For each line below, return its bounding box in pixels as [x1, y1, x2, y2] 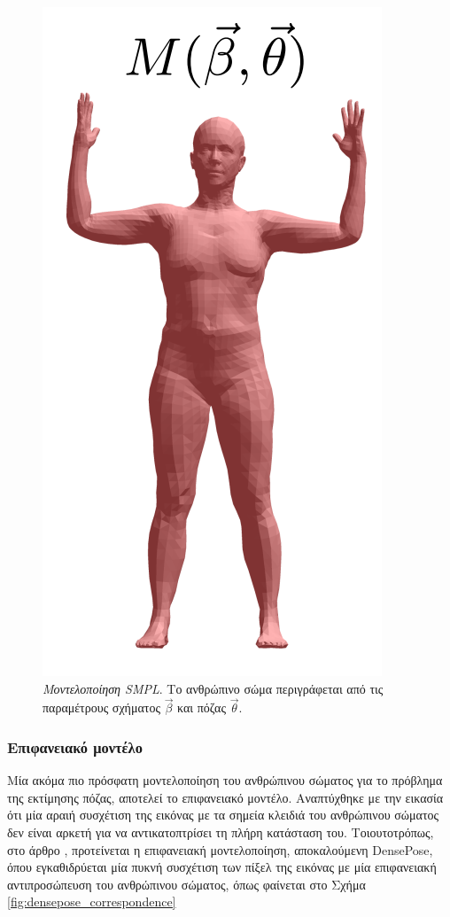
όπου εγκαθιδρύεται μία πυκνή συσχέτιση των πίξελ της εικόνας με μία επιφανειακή [7, 858, 437, 876]
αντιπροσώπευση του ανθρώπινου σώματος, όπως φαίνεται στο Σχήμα [7, 874, 366, 893]
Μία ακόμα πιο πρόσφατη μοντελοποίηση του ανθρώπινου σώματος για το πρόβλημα [7, 771, 443, 789]
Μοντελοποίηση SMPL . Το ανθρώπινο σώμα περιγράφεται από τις [43, 679, 384, 697]
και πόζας [177, 698, 227, 717]
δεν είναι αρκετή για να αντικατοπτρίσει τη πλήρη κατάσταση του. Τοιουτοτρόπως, [7, 823, 434, 841]
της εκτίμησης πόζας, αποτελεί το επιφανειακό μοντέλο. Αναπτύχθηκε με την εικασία [7, 788, 444, 806]
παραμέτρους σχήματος [43, 698, 160, 717]
